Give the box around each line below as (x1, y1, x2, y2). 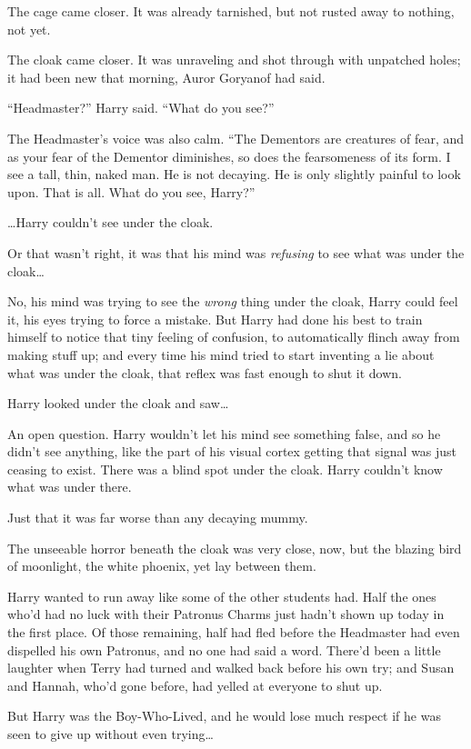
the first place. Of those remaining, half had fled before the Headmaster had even (7, 623, 460, 642)
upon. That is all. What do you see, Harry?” (7, 182, 256, 201)
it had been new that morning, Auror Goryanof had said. (7, 67, 326, 86)
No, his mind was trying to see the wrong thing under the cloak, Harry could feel (7, 292, 458, 311)
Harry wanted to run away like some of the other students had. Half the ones (7, 586, 436, 605)
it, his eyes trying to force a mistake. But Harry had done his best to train (7, 309, 423, 328)
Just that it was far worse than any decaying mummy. (7, 508, 308, 527)
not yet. (7, 19, 51, 38)
